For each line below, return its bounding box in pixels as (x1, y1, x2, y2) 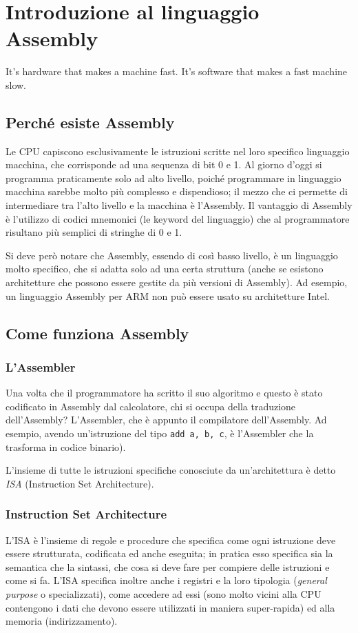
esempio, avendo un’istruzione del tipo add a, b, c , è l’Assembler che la (6, 426, 314, 441)
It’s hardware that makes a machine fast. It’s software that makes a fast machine (6, 64, 348, 79)
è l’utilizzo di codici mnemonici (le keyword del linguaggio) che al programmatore (6, 211, 350, 225)
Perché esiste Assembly (6, 111, 175, 132)
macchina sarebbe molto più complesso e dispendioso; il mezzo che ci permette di (6, 184, 348, 199)
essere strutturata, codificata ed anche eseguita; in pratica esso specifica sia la (6, 546, 333, 561)
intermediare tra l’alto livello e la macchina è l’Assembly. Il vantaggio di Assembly (6, 198, 352, 212)
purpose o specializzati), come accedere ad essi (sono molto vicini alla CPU (6, 587, 322, 601)
